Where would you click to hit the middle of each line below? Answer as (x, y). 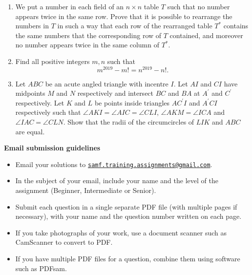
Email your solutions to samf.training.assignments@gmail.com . (114, 164)
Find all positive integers (52, 61)
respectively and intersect (115, 93)
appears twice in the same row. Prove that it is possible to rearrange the (124, 16)
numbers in (32, 26)
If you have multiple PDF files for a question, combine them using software (128, 259)
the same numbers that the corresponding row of (88, 35)
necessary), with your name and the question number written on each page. (128, 216)
